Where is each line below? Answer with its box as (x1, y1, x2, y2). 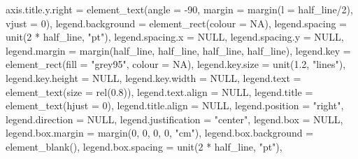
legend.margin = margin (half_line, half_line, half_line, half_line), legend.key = (6, 43, 351, 57)
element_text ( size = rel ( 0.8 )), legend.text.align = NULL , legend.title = (6, 84, 313, 99)
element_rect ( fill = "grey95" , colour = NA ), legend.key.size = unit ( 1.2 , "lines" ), (6, 57, 346, 71)
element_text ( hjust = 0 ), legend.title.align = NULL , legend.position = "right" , (6, 98, 344, 113)
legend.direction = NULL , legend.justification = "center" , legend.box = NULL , (6, 111, 343, 126)
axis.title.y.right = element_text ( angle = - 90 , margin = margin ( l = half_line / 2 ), (6, 2, 353, 16)
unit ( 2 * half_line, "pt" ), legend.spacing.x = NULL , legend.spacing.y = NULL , (6, 29, 344, 44)
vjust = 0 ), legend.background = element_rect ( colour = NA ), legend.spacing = (6, 15, 348, 30)
